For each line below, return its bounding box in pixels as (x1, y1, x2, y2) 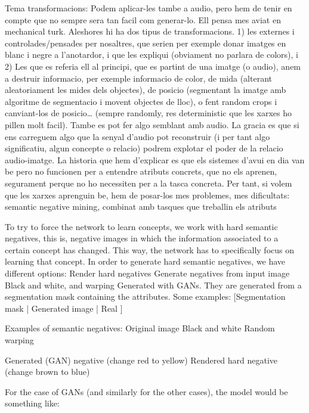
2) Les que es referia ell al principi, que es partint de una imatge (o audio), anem (5, 60, 301, 72)
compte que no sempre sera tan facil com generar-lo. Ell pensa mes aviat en (5, 13, 281, 26)
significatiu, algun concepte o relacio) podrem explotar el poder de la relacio (5, 142, 283, 154)
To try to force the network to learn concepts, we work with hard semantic (5, 220, 278, 232)
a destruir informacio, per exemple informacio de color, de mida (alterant (5, 72, 272, 84)
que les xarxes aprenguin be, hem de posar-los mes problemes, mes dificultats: (5, 188, 290, 201)
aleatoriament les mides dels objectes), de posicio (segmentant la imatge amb (5, 83, 286, 96)
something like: (5, 397, 60, 409)
